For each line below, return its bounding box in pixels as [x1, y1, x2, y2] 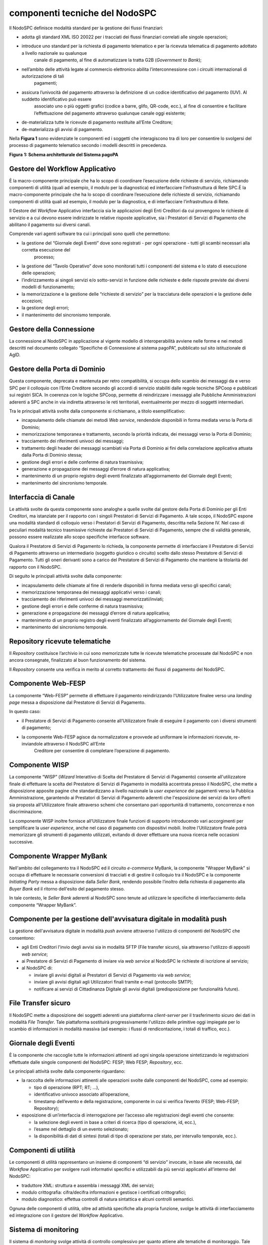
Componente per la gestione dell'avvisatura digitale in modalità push [9, 915, 227, 923]
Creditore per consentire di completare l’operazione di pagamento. [34, 747, 171, 754]
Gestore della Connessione [9, 325, 95, 333]
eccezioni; [21, 298, 43, 304]
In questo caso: [9, 709, 41, 715]
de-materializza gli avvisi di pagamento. [21, 126, 103, 132]
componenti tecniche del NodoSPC [9, 7, 157, 18]
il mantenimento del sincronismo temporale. [21, 312, 111, 318]
